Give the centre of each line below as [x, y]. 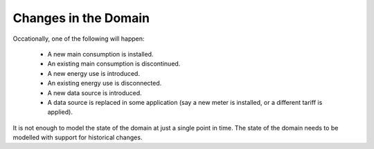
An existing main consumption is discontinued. [114, 64]
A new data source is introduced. [95, 92]
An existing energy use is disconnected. [105, 83]
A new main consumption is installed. [100, 54]
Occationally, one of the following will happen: [79, 39]
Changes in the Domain [81, 18]
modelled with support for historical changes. [78, 137]
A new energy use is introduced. [93, 73]
